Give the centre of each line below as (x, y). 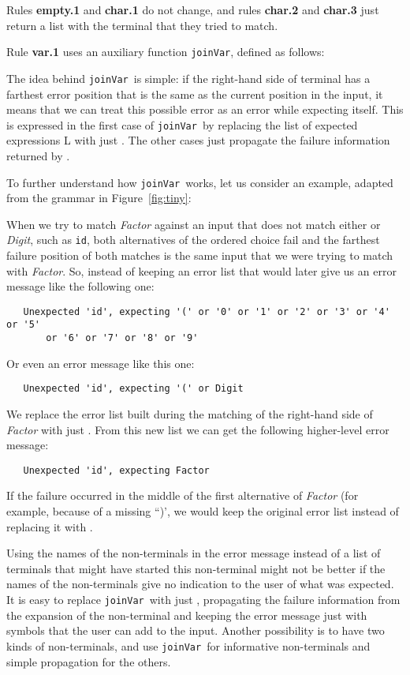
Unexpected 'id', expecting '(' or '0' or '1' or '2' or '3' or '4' (207, 311)
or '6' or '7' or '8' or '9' (122, 338)
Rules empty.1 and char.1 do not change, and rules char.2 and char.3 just (193, 9)
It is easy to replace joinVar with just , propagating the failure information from (203, 600)
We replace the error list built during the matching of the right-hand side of (190, 414)
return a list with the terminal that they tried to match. (142, 25)
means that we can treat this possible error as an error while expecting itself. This (205, 109)
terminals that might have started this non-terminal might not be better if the (196, 568)
